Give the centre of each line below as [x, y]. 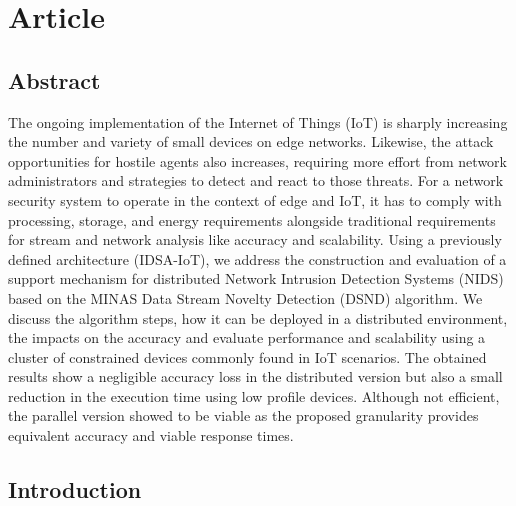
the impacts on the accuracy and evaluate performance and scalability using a [247, 337]
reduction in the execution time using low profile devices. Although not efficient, [254, 395]
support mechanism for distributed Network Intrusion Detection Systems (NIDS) [256, 278]
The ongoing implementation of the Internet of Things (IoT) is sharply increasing [258, 121]
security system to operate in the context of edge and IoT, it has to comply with [255, 199]
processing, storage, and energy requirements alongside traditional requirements [252, 219]
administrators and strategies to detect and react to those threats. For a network [256, 180]
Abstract [54, 79]
